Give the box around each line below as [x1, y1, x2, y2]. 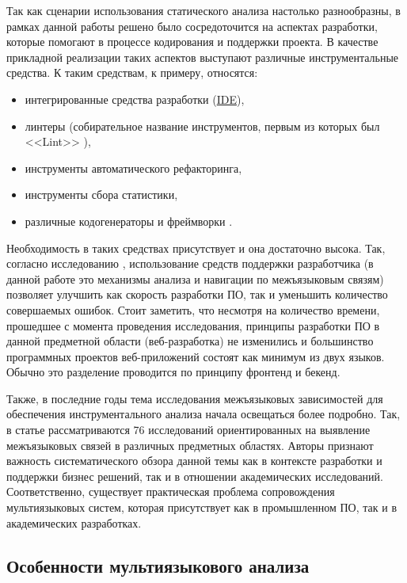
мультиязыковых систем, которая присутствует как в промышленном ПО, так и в [6, 499, 397, 516]
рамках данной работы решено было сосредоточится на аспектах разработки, [6, 17, 378, 34]
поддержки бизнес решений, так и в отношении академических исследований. [6, 467, 383, 484]
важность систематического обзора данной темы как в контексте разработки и [6, 452, 382, 469]
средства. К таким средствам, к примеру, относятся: [6, 64, 258, 81]
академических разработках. [6, 514, 142, 531]
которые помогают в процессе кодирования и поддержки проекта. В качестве [6, 33, 378, 50]
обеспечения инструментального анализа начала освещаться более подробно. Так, [6, 406, 401, 422]
